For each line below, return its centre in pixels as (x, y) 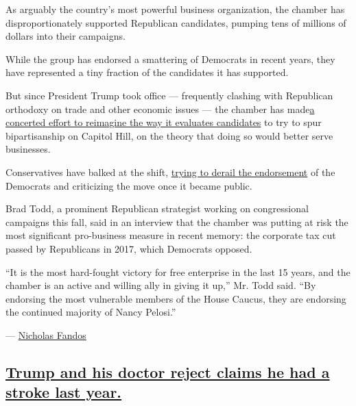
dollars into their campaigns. (66, 36)
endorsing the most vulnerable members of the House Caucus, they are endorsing (176, 298)
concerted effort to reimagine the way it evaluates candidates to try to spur (164, 122)
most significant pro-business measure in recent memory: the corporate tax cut (171, 235)
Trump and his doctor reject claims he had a (168, 371)
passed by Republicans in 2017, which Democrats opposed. (129, 248)
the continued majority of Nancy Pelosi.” (91, 312)
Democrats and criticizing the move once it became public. (129, 185)
